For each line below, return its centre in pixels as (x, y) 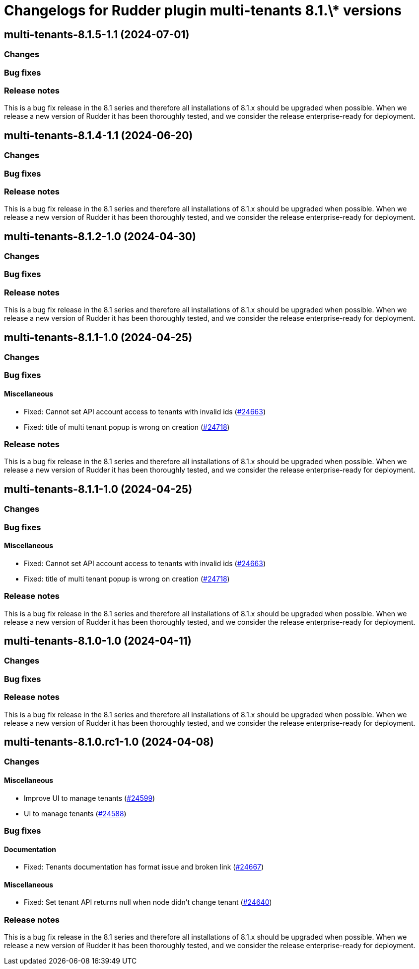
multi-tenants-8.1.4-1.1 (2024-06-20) (99, 135)
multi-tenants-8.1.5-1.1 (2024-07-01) (97, 34)
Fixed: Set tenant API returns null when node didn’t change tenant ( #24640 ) (148, 902)
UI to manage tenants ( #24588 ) (75, 813)
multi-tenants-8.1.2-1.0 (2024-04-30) (100, 236)
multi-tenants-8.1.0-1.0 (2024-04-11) (98, 641)
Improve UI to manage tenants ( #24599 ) (90, 798)
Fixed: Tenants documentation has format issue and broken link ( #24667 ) (144, 867)
